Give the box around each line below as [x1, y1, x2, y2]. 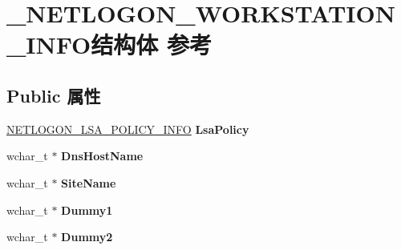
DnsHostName [61, 147, 144, 164]
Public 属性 [6, 83, 101, 107]
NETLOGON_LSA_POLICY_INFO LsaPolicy [6, 120, 249, 137]
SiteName [61, 174, 116, 191]
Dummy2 [61, 228, 113, 245]
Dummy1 [61, 201, 113, 218]
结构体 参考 [91, 28, 213, 61]
